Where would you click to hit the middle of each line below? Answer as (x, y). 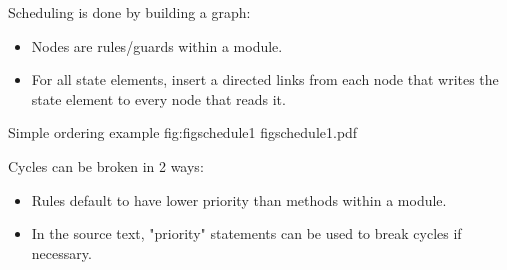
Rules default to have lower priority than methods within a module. (239, 199)
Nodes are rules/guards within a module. (157, 45)
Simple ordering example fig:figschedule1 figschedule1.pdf (183, 132)
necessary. (61, 252)
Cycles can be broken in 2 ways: (106, 165)
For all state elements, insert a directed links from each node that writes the (265, 79)
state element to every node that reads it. (158, 98)
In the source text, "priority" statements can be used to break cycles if (246, 233)
